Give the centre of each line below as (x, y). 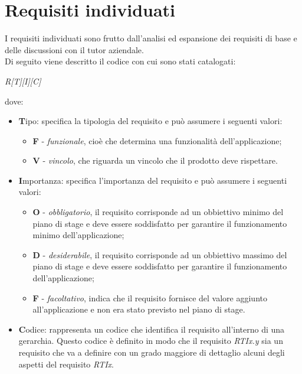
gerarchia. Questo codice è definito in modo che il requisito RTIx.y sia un (151, 341)
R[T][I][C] (23, 81)
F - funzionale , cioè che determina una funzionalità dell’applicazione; (157, 140)
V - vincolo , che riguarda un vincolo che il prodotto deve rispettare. (155, 160)
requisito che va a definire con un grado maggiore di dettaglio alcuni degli (152, 352)
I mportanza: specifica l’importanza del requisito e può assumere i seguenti (153, 180)
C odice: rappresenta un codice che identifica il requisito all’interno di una (152, 329)
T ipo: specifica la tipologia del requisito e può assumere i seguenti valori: (150, 121)
